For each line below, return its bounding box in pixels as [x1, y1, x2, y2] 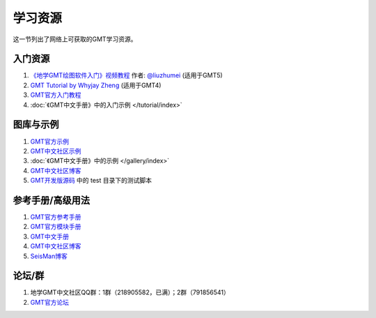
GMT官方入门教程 [30, 91, 81, 99]
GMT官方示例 [30, 137, 70, 146]
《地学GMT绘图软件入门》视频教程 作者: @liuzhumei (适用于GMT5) [30, 71, 223, 79]
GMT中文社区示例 [30, 146, 81, 155]
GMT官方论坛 [30, 298, 70, 306]
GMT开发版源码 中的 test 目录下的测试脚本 [30, 176, 152, 185]
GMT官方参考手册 [30, 213, 81, 221]
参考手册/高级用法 [13, 194, 91, 206]
